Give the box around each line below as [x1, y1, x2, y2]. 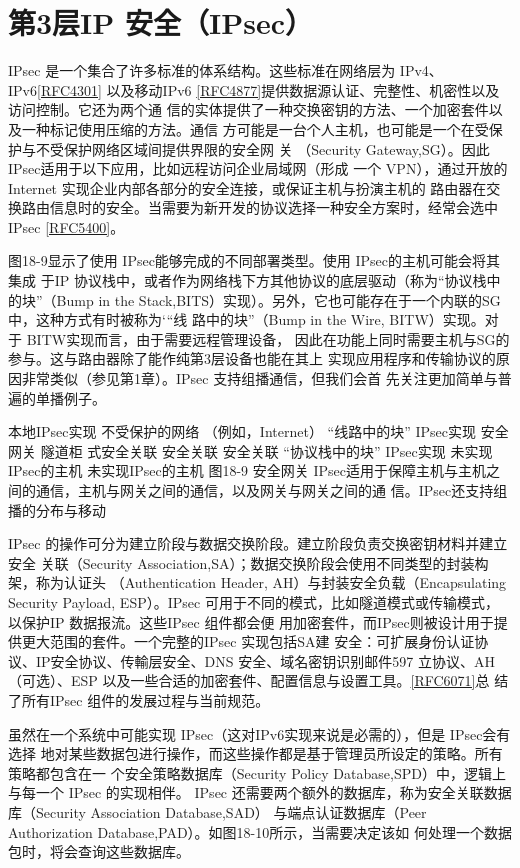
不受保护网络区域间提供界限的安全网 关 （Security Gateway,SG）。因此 [35, 138, 490, 159]
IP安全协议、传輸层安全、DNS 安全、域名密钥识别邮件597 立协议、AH [35, 650, 495, 671]
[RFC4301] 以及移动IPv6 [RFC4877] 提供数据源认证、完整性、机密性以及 [36, 79, 500, 100]
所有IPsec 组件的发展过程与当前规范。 [21, 689, 270, 710]
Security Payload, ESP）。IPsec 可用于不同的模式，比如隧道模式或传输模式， [8, 591, 499, 612]
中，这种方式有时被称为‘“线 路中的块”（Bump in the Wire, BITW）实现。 [8, 309, 485, 330]
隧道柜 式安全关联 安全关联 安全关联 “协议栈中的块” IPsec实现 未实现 [40, 440, 493, 461]
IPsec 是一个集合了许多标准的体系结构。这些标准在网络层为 [8, 60, 396, 81]
